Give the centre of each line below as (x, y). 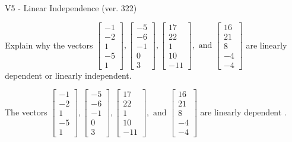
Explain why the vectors (49, 45)
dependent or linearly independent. (68, 75)
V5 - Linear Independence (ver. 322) (71, 8)
